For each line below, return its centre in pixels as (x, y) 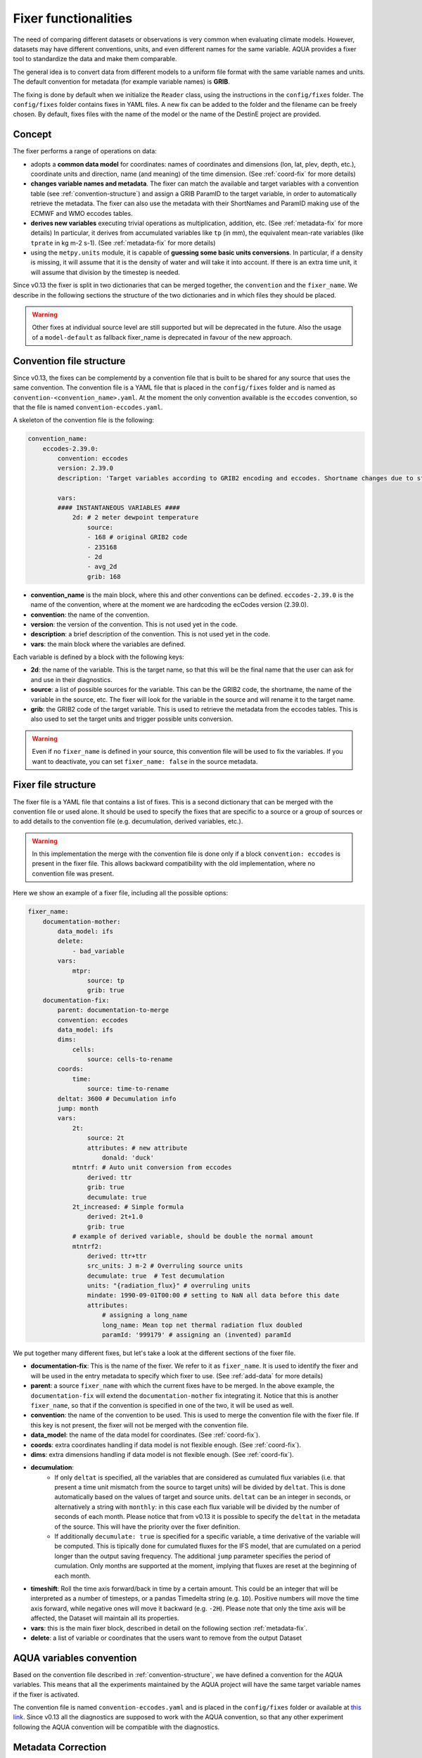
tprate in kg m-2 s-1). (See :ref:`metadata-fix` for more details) (123, 243)
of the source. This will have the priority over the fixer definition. (147, 1527)
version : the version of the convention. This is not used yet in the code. (134, 624)
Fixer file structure (55, 785)
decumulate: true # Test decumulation (156, 1276)
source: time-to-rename (128, 1089)
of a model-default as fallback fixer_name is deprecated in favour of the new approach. (162, 337)
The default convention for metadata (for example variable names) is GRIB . (121, 82)
